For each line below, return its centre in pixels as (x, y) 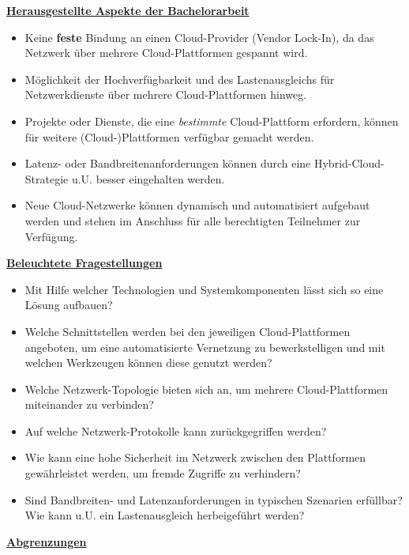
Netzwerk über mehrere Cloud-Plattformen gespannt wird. (166, 53)
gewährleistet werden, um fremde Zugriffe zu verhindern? (163, 473)
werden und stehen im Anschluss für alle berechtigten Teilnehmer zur (193, 220)
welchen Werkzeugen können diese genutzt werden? (148, 362)
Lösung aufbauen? (69, 305)
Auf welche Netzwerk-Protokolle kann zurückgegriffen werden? (176, 430)
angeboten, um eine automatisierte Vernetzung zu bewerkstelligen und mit (205, 347)
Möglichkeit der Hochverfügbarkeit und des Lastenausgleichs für (180, 79)
